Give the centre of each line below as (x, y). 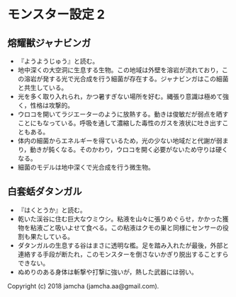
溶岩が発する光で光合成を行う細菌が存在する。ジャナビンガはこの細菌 (126, 79)
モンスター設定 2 (56, 14)
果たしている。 (52, 236)
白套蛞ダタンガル (45, 192)
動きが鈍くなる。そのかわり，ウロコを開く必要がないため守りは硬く (129, 150)
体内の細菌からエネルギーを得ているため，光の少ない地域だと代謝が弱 (120, 141)
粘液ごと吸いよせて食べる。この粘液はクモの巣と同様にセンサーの (127, 228)
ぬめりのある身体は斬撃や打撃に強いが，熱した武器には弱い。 (107, 272)
